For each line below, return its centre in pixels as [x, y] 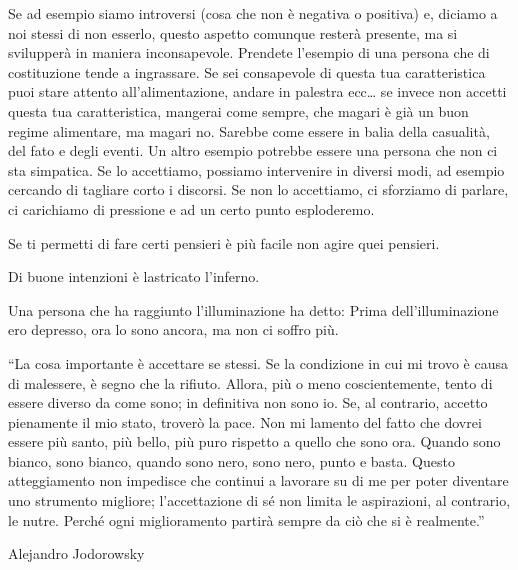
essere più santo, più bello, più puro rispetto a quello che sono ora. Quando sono [254, 441]
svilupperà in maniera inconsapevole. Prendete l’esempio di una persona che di [249, 52]
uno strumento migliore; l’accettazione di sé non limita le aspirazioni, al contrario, [259, 500]
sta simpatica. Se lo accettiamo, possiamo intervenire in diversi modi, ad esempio [256, 169]
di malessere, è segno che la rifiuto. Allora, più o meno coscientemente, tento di [250, 382]
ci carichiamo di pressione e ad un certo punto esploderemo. [191, 208]
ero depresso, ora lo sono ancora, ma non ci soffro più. [173, 329]
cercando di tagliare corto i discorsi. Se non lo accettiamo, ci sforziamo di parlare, [258, 189]
